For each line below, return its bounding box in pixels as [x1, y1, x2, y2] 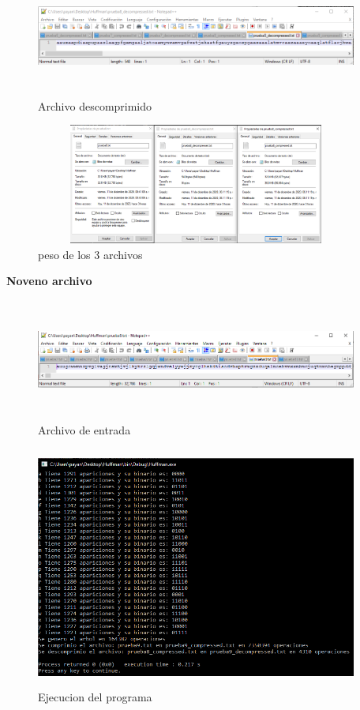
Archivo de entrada [38, 421, 131, 438]
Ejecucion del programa [38, 688, 152, 704]
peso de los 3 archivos [38, 246, 143, 262]
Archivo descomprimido [38, 97, 152, 114]
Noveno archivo [6, 272, 92, 289]
